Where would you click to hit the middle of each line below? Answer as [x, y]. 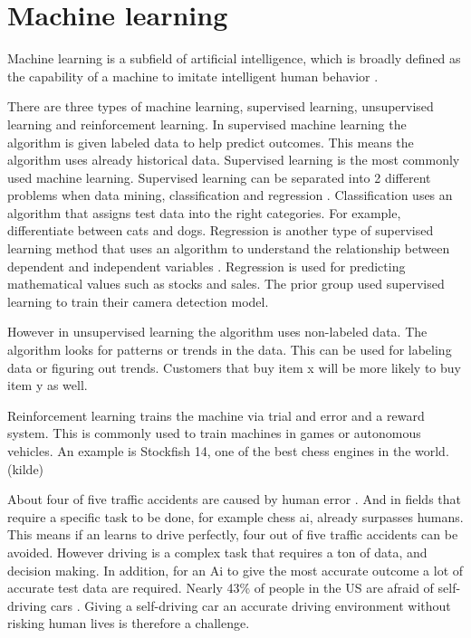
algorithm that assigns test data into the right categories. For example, [204, 212]
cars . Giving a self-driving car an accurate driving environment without [250, 605]
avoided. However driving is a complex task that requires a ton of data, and [217, 552]
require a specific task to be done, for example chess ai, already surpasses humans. [235, 516]
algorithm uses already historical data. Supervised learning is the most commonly [234, 160]
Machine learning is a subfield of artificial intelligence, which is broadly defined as [234, 58]
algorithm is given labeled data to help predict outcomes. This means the [211, 142]
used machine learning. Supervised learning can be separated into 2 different [219, 177]
